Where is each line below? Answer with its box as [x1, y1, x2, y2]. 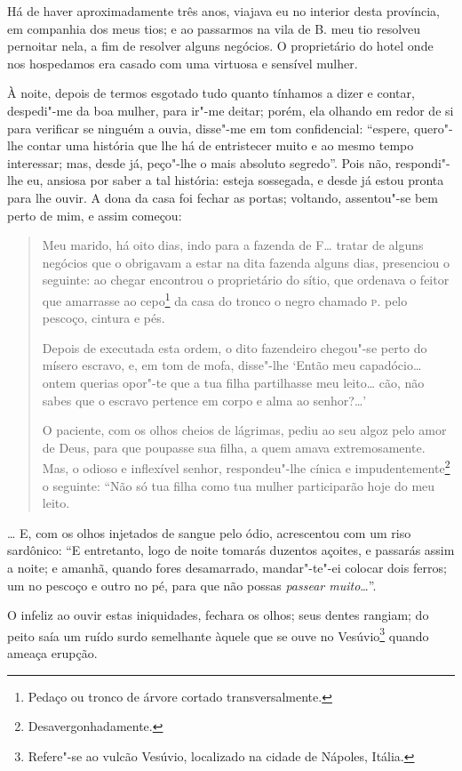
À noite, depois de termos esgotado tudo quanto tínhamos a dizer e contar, [7, 84, 415, 102]
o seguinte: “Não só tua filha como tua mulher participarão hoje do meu [42, 476, 435, 494]
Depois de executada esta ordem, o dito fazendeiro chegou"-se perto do [42, 338, 427, 357]
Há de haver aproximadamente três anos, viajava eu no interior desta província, [7, 2, 440, 20]
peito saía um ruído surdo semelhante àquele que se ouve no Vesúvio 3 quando [7, 623, 429, 645]
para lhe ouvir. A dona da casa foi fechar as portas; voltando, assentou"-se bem [7, 188, 438, 206]
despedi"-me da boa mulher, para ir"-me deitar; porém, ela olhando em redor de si [7, 100, 454, 119]
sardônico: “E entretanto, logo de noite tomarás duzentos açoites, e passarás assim [7, 541, 455, 559]
